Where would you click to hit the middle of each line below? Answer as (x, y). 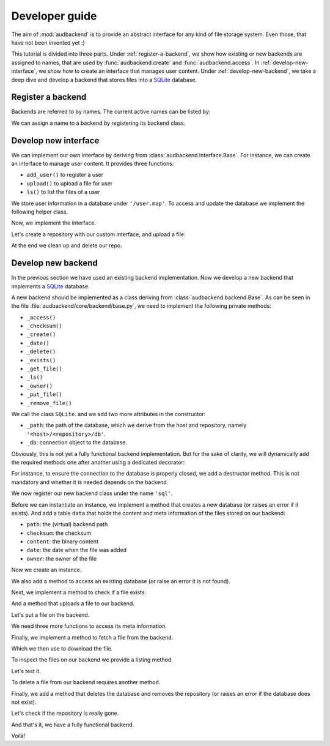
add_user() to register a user (65, 175)
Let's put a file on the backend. (50, 614)
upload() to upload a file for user (70, 183)
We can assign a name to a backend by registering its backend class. (98, 123)
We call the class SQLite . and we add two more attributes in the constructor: (108, 414)
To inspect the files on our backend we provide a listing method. (92, 660)
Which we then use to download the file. (62, 648)
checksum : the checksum (59, 533)
